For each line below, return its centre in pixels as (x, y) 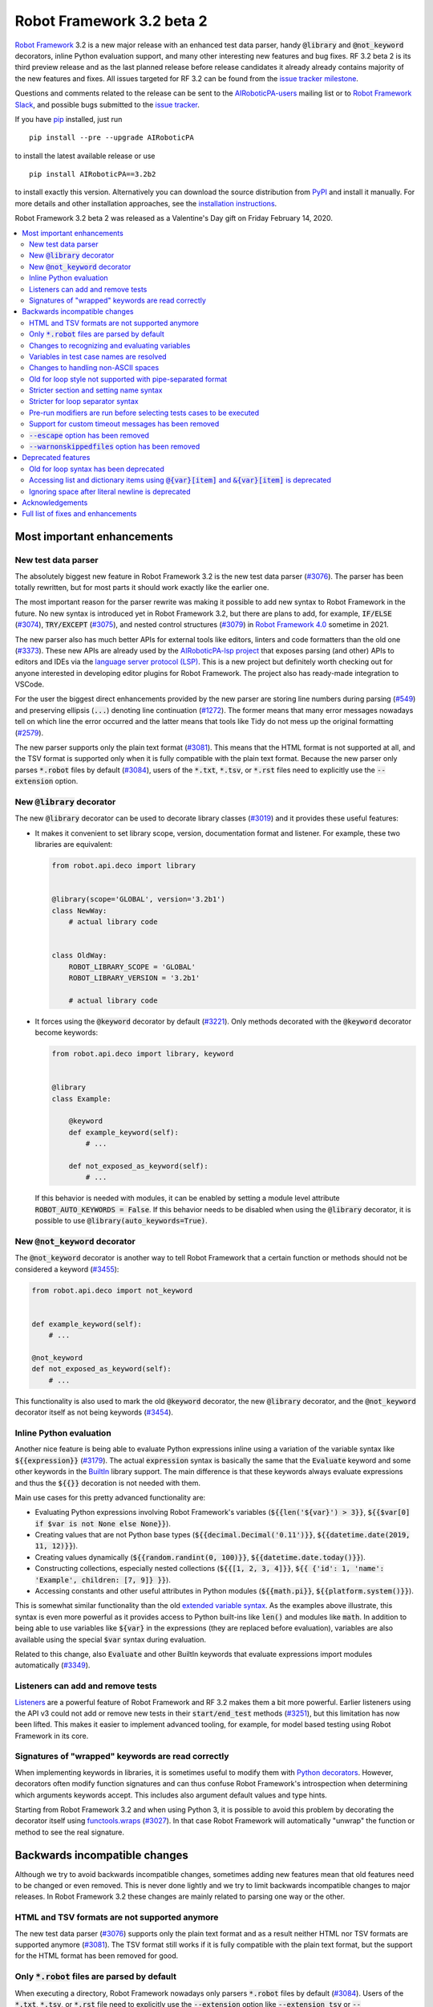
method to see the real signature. (69, 1832)
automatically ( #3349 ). (53, 1665)
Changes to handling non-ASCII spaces (94, 368)
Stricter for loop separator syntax (84, 401)
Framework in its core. (52, 1736)
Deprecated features (56, 458)
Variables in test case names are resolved (98, 356)
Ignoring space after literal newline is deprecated (110, 491)
